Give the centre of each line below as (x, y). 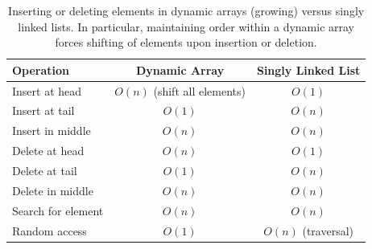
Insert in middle (52, 131)
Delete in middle (53, 190)
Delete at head (48, 151)
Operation (41, 69)
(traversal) (328, 230)
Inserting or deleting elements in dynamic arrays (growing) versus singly (186, 10)
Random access (50, 230)
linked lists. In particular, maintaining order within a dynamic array (186, 26)
